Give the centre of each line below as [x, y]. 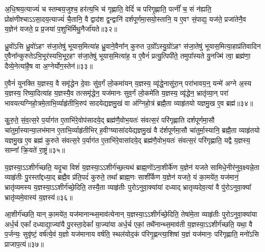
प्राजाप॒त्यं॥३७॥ [24, 244]
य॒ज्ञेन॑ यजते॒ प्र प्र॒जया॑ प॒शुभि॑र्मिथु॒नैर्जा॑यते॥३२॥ [61, 29]
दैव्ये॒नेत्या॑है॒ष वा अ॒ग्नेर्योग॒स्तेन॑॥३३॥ [49, 65]
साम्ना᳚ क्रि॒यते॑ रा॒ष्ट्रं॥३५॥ [35, 150]
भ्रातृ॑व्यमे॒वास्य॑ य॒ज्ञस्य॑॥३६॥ [39, 197]
